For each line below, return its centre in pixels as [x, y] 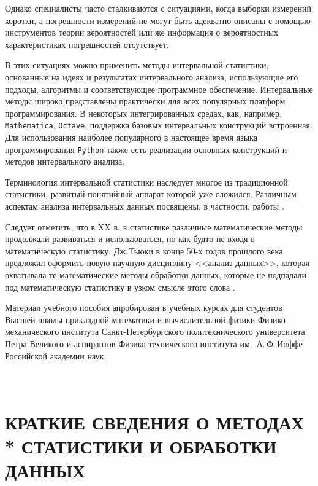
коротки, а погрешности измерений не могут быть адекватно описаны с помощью [158, 20]
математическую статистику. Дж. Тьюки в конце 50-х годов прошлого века [144, 250]
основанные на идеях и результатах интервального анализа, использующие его [152, 76]
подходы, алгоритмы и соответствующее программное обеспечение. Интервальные [159, 89]
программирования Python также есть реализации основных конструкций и [146, 149]
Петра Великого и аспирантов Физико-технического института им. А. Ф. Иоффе [154, 343]
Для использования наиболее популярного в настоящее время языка [131, 137]
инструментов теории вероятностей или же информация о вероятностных [142, 32]
